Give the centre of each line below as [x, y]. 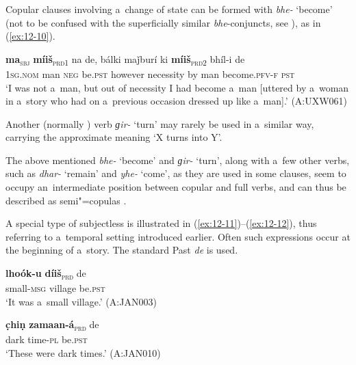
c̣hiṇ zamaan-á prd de [52, 325]
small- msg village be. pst [55, 288]
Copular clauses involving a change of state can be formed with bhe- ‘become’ [169, 9]
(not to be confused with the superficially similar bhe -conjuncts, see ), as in [163, 22]
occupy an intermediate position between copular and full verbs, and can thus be [176, 187]
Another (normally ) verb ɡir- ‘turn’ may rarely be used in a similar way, [160, 123]
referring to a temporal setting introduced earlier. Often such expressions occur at [178, 236]
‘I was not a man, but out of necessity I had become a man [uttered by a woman [177, 87]
